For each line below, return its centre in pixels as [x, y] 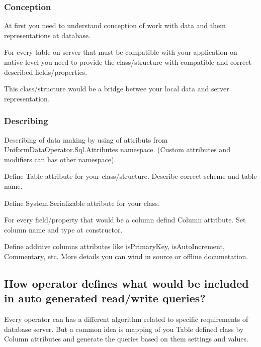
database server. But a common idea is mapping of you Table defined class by [124, 329]
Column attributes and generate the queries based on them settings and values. [126, 339]
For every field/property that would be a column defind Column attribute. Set [125, 220]
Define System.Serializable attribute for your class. [82, 203]
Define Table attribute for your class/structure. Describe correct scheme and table [130, 176]
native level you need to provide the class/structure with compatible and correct [128, 62]
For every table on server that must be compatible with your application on [121, 52]
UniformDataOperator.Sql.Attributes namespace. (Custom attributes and [117, 149]
